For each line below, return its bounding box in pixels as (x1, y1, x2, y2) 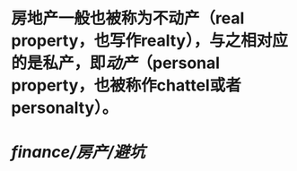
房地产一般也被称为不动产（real (11, 8, 245, 29)
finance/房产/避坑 (11, 142, 145, 162)
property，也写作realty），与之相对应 (11, 30, 289, 51)
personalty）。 (11, 98, 118, 118)
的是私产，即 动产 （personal (11, 53, 220, 73)
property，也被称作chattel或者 (11, 75, 241, 96)
